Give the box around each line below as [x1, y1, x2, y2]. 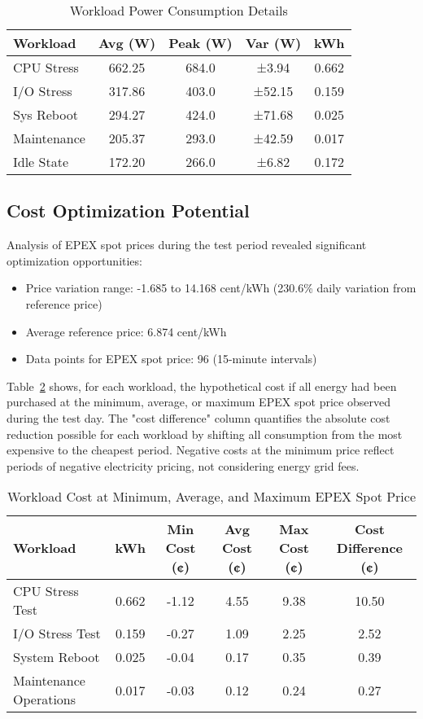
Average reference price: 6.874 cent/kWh [25, 322, 227, 340]
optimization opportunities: [7, 252, 142, 269]
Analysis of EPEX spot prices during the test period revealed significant [7, 236, 367, 253]
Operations [13, 690, 76, 709]
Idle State [13, 152, 69, 171]
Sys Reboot [13, 105, 78, 124]
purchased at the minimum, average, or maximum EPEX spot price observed [7, 393, 390, 410]
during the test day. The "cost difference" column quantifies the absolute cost [7, 409, 390, 426]
